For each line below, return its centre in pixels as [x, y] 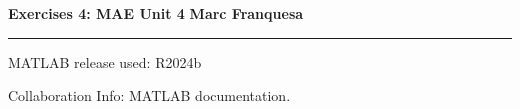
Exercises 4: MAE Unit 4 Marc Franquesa [156, 13]
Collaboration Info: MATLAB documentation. [149, 95]
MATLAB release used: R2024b [105, 61]
